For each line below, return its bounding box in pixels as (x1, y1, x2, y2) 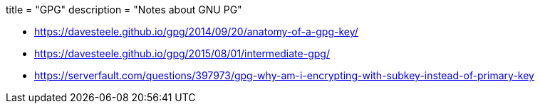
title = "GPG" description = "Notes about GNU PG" (6, 4, 242, 16)
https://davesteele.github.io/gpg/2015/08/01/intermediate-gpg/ (34, 47, 330, 59)
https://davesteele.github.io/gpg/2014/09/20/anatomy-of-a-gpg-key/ (34, 25, 358, 38)
